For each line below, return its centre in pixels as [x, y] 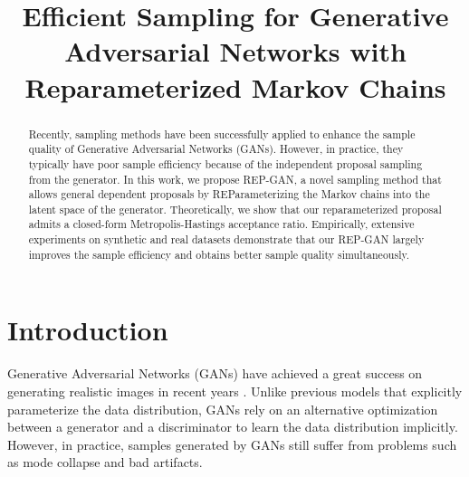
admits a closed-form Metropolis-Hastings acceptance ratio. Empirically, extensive [221, 224]
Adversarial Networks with [235, 51]
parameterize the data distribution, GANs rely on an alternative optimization [223, 409]
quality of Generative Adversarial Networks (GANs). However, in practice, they [216, 149]
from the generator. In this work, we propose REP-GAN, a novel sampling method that [235, 179]
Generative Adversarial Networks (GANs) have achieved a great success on [215, 373]
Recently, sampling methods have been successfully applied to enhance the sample [222, 134]
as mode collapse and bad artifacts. [105, 462]
